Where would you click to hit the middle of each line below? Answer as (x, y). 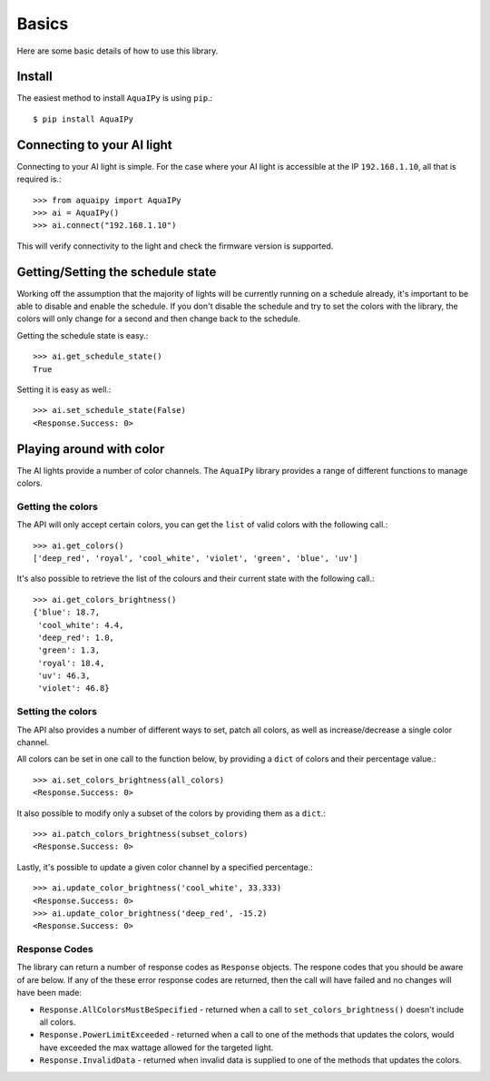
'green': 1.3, (69, 650)
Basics (43, 24)
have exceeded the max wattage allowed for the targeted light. (157, 1047)
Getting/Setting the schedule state (117, 272)
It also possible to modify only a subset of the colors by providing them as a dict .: (171, 813)
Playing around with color (91, 449)
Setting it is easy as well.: (64, 389)
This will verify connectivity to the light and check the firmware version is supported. (175, 246)
